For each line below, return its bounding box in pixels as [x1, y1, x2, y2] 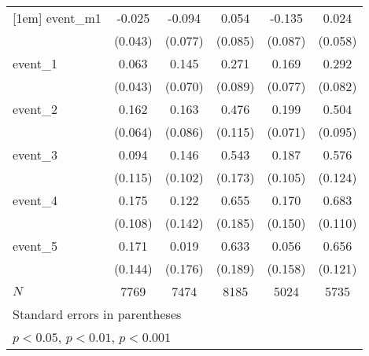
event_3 [13, 145, 57, 163]
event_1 [13, 54, 57, 72]
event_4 [13, 191, 57, 209]
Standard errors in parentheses [13, 305, 182, 323]
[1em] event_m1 [13, 9, 101, 27]
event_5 [13, 237, 57, 255]
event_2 [13, 100, 57, 118]
